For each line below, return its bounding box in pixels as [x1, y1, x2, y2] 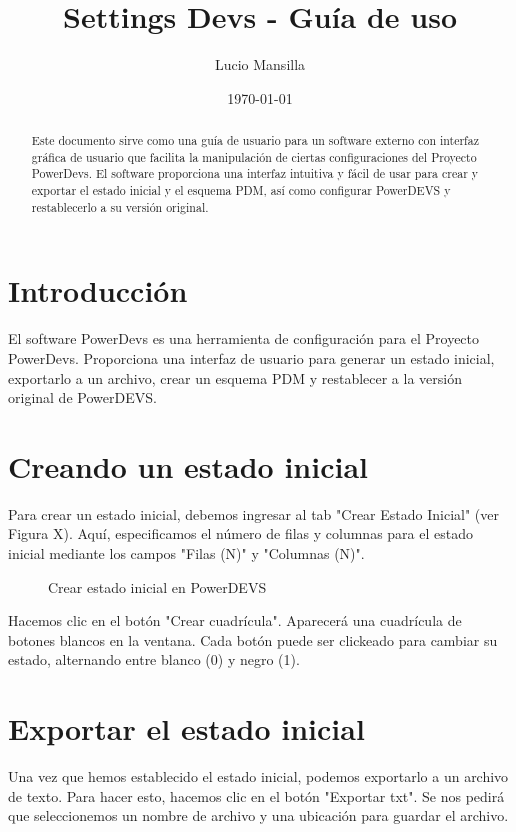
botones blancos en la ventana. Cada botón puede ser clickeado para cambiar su [8, 629, 498, 650]
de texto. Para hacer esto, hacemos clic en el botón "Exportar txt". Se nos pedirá [8, 785, 505, 806]
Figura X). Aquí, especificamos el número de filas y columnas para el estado [8, 523, 473, 544]
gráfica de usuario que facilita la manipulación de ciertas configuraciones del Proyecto [31, 148, 477, 165]
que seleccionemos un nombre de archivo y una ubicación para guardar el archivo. [8, 805, 509, 826]
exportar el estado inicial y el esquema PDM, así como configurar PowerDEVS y [31, 182, 451, 199]
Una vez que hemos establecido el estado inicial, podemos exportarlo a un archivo [8, 766, 509, 787]
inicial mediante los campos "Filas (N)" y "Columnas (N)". [8, 543, 365, 564]
